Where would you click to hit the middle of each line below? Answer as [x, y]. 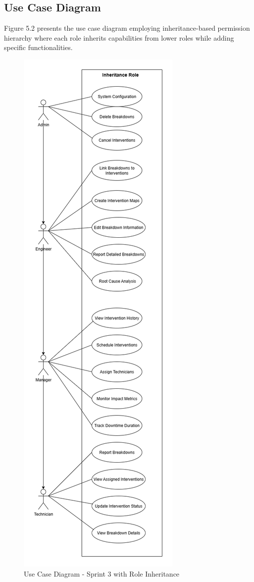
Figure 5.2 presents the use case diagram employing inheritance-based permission [127, 28]
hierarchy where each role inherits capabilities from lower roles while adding [119, 37]
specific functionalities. [38, 47]
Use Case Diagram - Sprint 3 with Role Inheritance [102, 573]
